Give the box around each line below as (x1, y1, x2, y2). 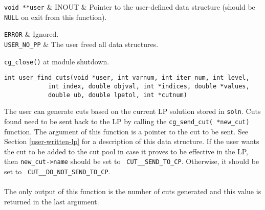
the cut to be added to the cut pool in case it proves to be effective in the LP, (4, 146, 248, 156)
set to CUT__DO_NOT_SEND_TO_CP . (4, 166, 111, 176)
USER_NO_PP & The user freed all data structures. (4, 38, 159, 49)
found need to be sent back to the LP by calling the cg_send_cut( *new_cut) (4, 115, 250, 126)
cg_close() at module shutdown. (4, 56, 109, 66)
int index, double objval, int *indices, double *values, (48, 82, 250, 90)
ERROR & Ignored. (4, 29, 59, 39)
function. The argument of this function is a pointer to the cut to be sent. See (4, 126, 249, 136)
